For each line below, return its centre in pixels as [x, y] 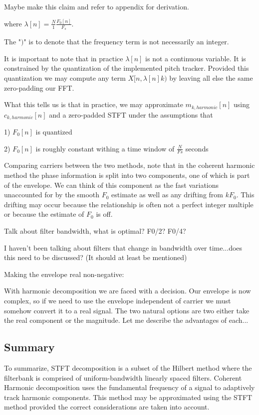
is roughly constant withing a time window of [105, 148]
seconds [197, 148]
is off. [104, 214]
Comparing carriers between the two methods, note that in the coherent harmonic [129, 165]
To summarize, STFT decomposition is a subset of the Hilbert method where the [128, 367]
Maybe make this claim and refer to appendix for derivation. [97, 6]
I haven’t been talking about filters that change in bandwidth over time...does [123, 247]
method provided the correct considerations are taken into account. [107, 407]
